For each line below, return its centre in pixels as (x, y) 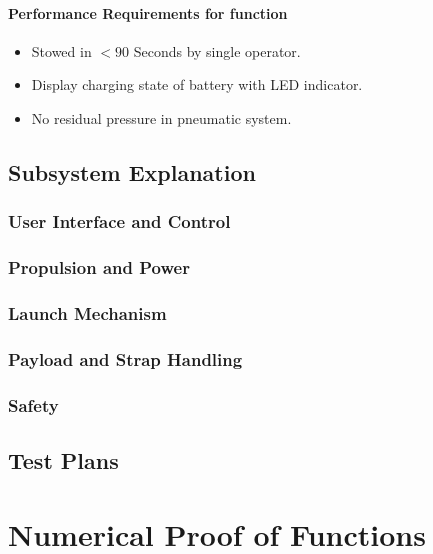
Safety (33, 404)
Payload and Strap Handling (125, 358)
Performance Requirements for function (148, 12)
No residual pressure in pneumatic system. (161, 117)
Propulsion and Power (99, 267)
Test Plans (63, 459)
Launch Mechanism (87, 312)
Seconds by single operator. (217, 50)
